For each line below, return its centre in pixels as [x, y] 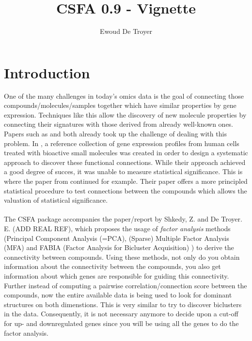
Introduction [47, 72]
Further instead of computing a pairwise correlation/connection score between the [126, 285]
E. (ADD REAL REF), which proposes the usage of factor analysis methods [117, 228]
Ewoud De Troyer [126, 31]
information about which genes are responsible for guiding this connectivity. [117, 275]
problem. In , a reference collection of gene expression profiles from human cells [122, 143]
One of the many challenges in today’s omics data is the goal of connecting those [124, 96]
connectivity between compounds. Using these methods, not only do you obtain [122, 257]
